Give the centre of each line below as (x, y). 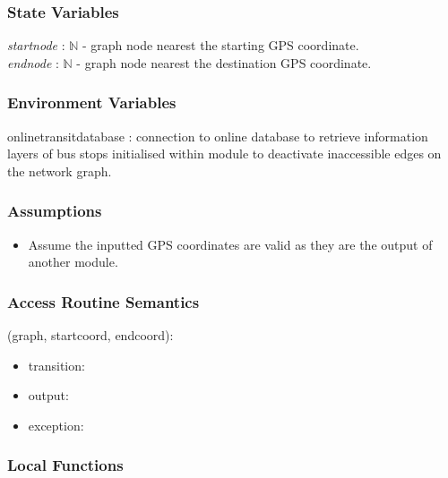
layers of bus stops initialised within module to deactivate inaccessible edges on (224, 154)
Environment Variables (92, 102)
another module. (73, 262)
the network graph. (60, 171)
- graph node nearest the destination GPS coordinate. (224, 62)
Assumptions (55, 211)
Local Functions (65, 465)
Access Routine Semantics (103, 301)
